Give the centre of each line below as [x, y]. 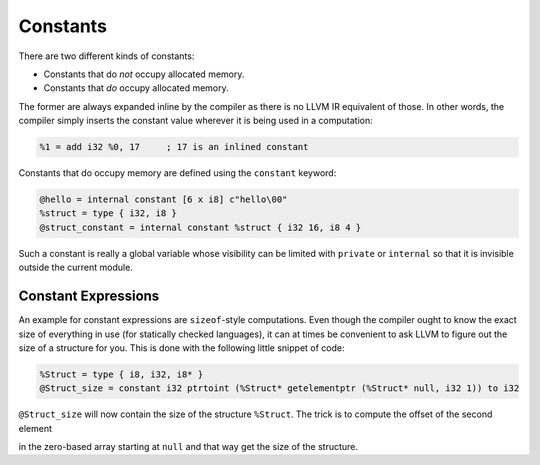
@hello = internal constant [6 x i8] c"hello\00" [163, 199]
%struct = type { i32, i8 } [108, 213]
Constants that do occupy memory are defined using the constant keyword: [177, 173]
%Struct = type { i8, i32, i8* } [121, 374]
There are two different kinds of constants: [106, 56]
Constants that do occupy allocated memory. [136, 88]
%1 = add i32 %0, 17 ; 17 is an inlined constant [174, 147]
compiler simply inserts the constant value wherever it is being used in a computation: [196, 121]
